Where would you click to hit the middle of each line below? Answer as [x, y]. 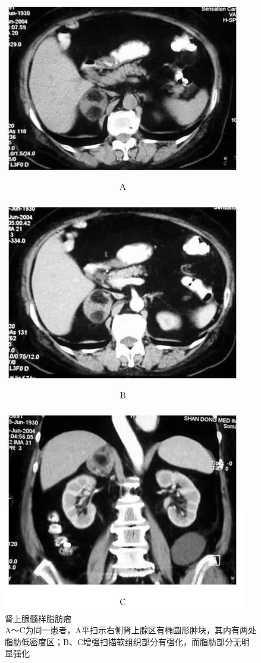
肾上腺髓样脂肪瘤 [38, 618]
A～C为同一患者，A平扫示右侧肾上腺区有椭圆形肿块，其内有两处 [131, 630]
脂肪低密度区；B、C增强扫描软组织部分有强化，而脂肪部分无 [123, 641]
